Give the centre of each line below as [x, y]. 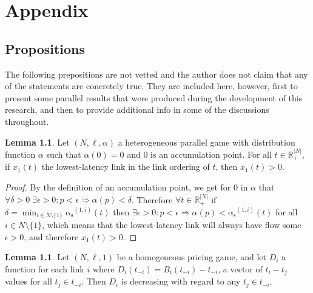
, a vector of [240, 269]
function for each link [45, 269]
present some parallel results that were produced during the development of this [154, 97]
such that [64, 154]
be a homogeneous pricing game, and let [192, 257]
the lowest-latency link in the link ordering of [126, 167]
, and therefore [51, 236]
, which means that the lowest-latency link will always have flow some [172, 225]
